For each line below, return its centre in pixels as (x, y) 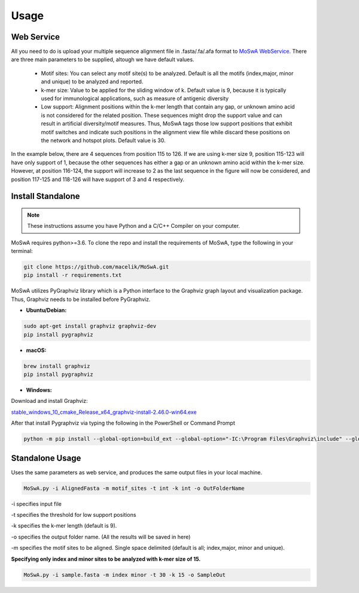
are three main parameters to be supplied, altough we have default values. (103, 59)
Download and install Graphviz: (49, 401)
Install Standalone (45, 196)
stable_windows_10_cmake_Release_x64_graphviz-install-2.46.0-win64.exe (104, 412)
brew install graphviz (57, 366)
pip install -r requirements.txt (73, 275)
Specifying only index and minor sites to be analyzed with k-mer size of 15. (106, 559)
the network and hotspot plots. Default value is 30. (103, 140)
